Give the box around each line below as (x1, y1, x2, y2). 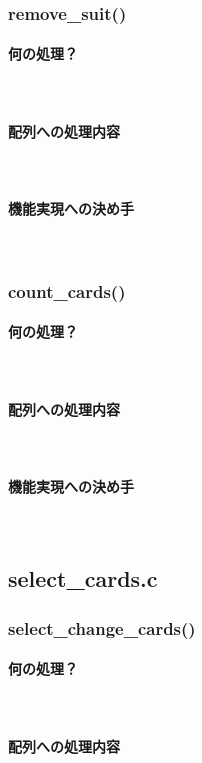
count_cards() (8, 278, 126, 303)
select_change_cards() (8, 615, 196, 640)
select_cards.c (8, 563, 158, 594)
